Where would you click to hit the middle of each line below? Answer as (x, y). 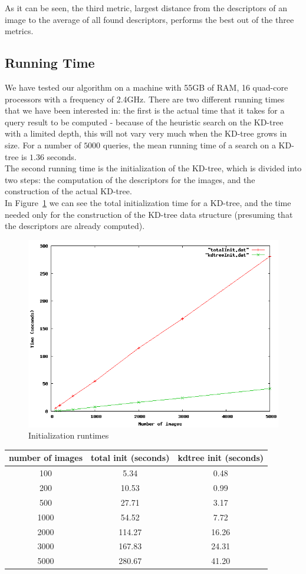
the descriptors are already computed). (75, 226)
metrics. (19, 31)
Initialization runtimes (69, 435)
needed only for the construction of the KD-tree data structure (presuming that (149, 214)
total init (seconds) (130, 458)
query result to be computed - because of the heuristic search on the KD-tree (144, 122)
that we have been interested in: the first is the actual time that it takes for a (145, 110)
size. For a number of (43, 145)
